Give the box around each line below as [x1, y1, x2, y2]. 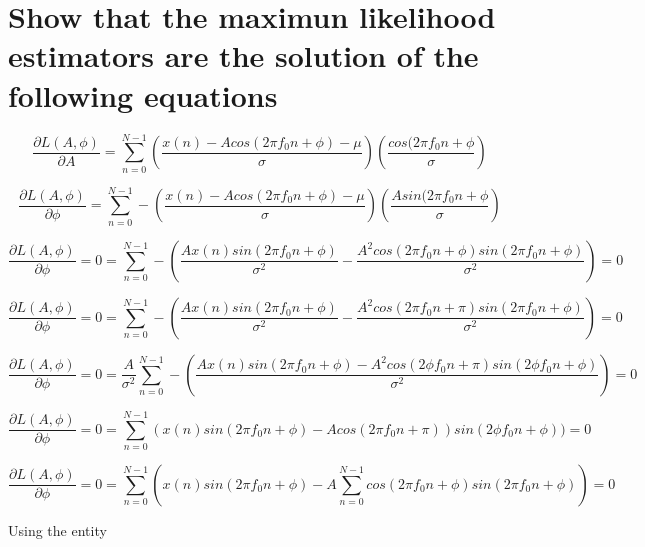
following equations [8, 74, 278, 115]
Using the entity [8, 519, 107, 540]
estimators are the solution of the [8, 35, 479, 76]
